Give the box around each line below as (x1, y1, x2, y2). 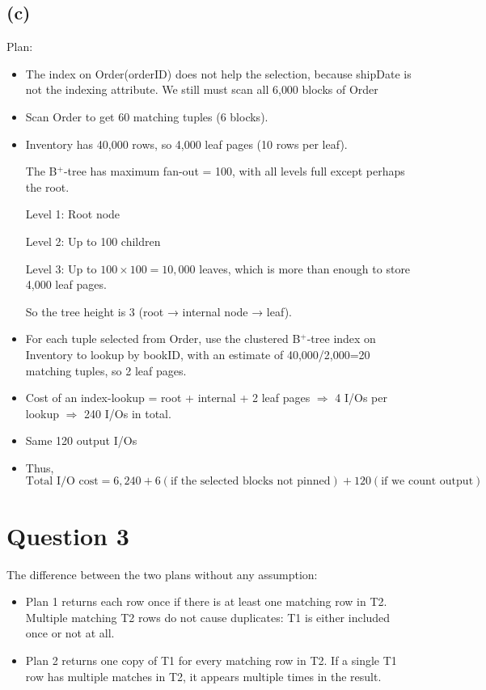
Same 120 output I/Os (25, 432, 137, 449)
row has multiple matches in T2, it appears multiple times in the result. (25, 667, 382, 684)
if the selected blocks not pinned (170, 476, 331, 488)
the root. (25, 178, 70, 195)
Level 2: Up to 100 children (25, 232, 161, 249)
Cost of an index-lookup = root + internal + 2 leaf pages (25, 389, 311, 406)
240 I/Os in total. (84, 404, 171, 421)
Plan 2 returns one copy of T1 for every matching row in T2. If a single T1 (25, 651, 397, 668)
